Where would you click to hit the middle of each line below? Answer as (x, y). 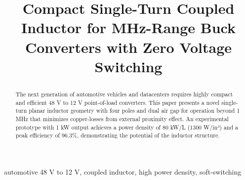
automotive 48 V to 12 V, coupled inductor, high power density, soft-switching (123, 171)
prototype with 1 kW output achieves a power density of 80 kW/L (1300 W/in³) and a (127, 127)
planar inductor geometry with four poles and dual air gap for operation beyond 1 (134, 111)
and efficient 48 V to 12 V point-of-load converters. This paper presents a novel (118, 102)
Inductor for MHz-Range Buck (128, 27)
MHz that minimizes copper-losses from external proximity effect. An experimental (122, 118)
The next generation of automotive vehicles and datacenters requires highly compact (124, 94)
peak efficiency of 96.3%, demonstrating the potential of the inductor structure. (118, 135)
